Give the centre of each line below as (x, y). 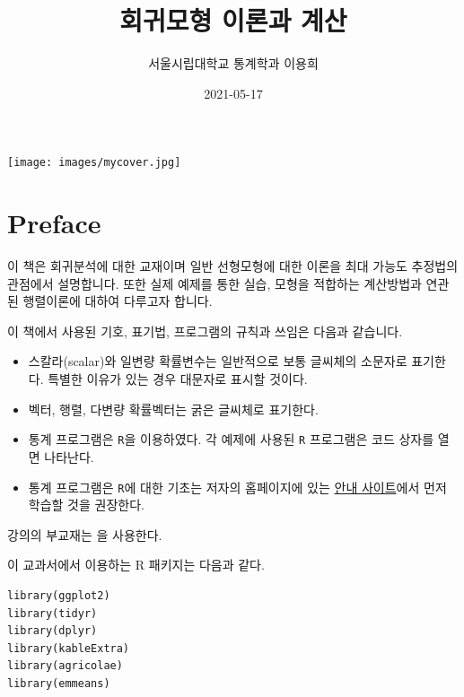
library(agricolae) (65, 666)
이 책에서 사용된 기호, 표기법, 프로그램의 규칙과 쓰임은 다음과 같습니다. (205, 331)
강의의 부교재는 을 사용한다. (85, 534)
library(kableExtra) (69, 648)
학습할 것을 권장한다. (86, 505)
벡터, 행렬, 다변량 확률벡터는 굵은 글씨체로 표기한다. (173, 409)
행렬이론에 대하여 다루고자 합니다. (118, 301)
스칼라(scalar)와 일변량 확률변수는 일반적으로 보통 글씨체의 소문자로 (218, 361)
